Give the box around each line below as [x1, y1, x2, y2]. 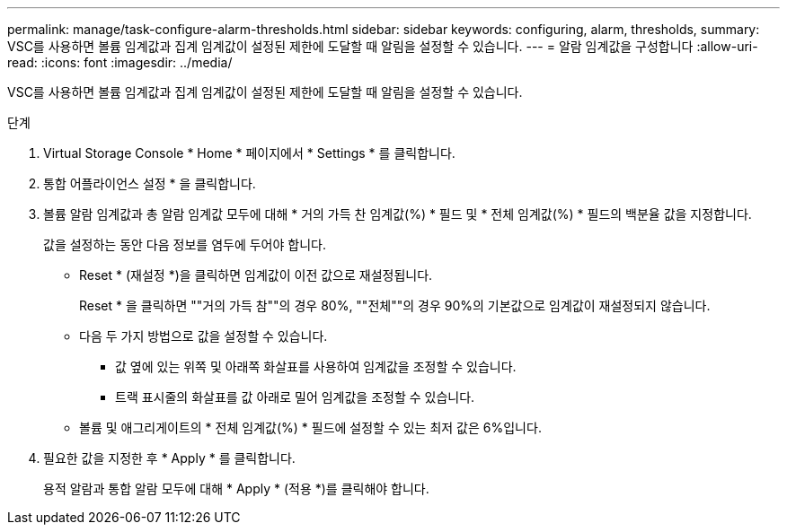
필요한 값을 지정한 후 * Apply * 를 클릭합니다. [43, 450, 296, 466]
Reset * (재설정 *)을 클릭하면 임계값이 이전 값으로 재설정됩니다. [79, 267, 433, 283]
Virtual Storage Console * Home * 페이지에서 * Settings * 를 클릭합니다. [43, 145, 455, 161]
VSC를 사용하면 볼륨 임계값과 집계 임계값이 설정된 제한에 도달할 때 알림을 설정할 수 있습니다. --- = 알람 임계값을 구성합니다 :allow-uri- [7, 39, 758, 54]
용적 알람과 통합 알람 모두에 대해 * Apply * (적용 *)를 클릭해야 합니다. [43, 481, 429, 496]
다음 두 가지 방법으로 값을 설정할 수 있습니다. [79, 328, 328, 344]
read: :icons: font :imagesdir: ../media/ [7, 55, 233, 70]
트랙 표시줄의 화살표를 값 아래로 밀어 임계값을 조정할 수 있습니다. [115, 389, 475, 405]
